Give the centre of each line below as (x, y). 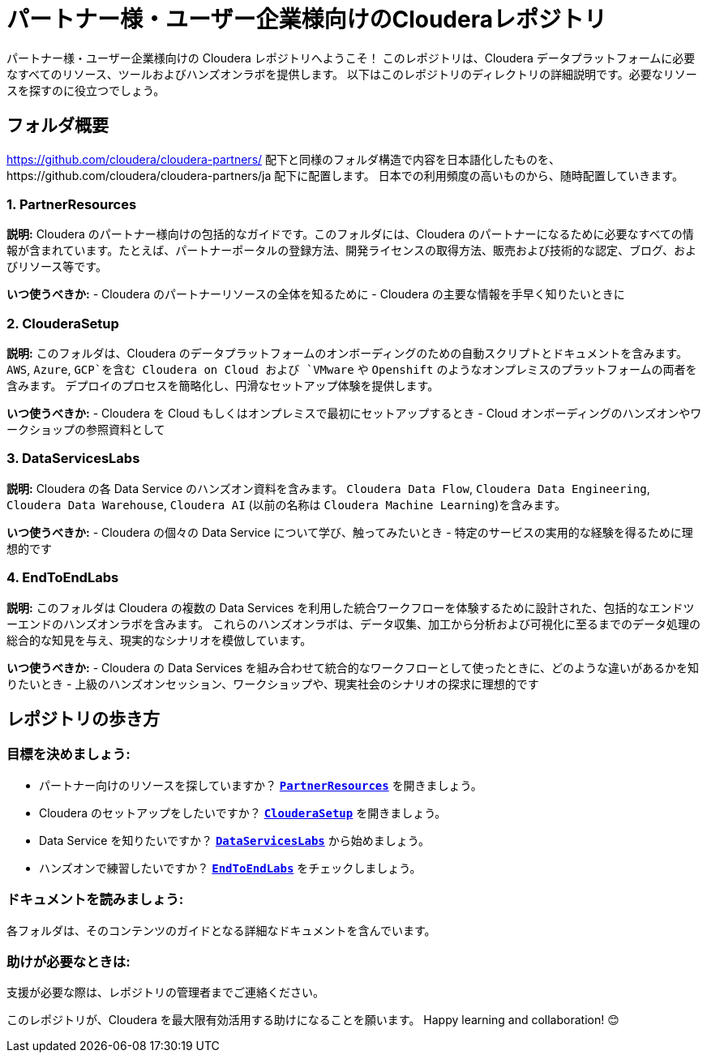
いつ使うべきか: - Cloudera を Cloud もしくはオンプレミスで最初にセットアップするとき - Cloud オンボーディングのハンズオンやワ (354, 414)
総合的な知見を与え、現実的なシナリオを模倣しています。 (159, 640)
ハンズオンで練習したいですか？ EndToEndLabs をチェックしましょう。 (230, 868)
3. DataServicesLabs (73, 459)
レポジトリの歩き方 (83, 719)
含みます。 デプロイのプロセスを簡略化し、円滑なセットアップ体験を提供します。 (223, 386)
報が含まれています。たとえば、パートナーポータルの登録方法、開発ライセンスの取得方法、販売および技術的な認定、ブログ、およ (351, 251)
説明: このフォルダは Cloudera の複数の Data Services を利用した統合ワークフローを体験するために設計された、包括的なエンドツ (351, 607)
